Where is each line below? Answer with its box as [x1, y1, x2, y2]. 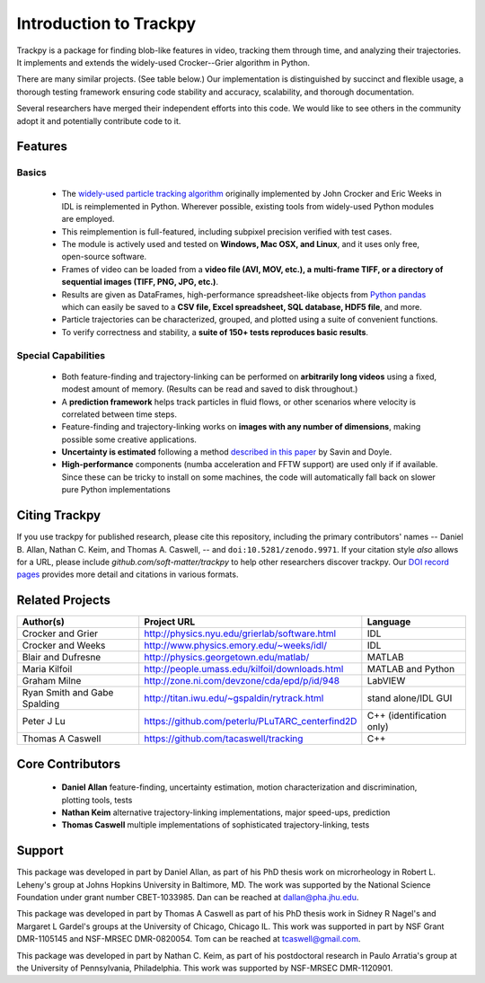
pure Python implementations [61, 484, 171, 495]
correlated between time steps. [61, 409, 178, 420]
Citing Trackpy [16, 508, 101, 523]
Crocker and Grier [22, 627, 99, 640]
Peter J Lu [22, 715, 66, 728]
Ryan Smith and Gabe [22, 686, 114, 699]
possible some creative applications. [61, 434, 198, 445]
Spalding [22, 697, 60, 710]
